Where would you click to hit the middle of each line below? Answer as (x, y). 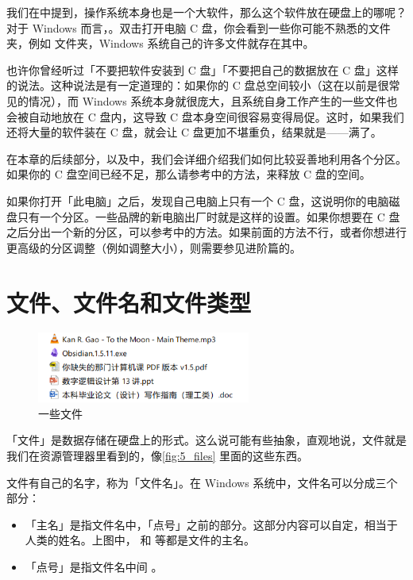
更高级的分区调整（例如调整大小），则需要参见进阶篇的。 (154, 247)
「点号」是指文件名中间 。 (94, 566)
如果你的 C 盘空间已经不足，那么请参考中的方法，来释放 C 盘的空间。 (189, 174)
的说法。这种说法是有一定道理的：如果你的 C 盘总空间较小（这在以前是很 (198, 85)
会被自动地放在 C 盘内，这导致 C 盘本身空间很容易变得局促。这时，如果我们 (205, 116)
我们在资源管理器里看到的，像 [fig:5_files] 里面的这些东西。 (158, 455)
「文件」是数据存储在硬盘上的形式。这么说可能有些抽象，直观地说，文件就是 (206, 440)
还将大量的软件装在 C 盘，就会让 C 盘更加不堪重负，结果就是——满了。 (194, 132)
